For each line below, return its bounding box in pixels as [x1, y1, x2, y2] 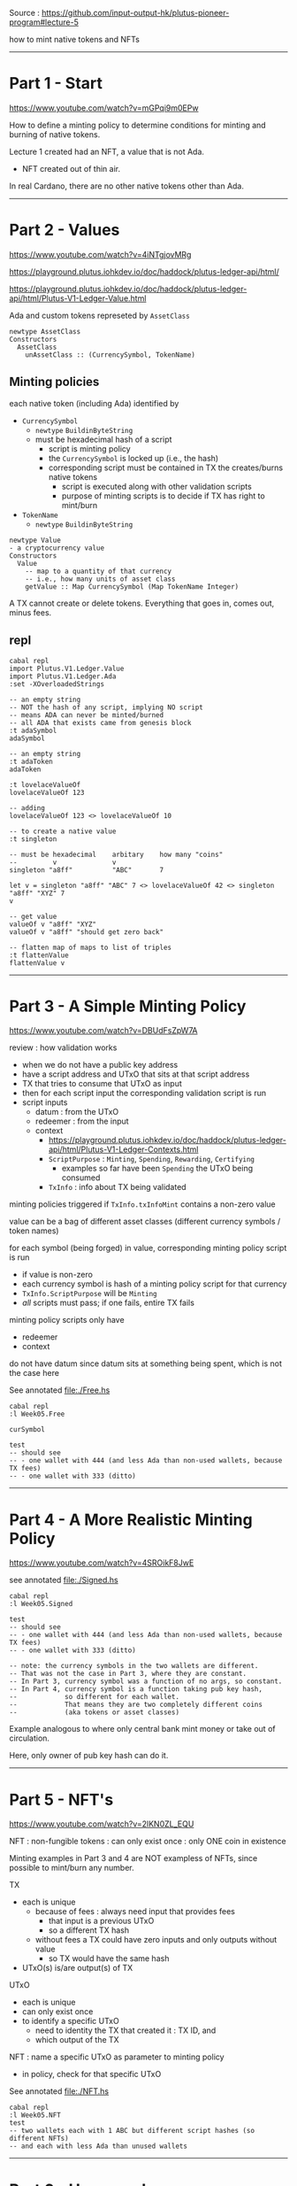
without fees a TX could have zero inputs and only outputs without [34, 1935, 278, 1945]
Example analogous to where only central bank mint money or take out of [9, 1724, 276, 1734]
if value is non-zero [21, 1270, 93, 1280]
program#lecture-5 [9, 17, 80, 27]
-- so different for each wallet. [9, 1693, 179, 1702]
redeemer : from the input [34, 1116, 130, 1127]
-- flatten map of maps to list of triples [9, 943, 172, 952]
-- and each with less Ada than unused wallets [9, 2142, 188, 2151]
